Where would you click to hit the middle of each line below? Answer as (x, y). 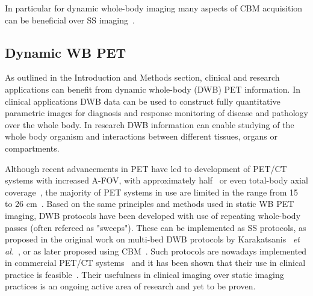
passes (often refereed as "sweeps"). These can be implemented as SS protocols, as (156, 227)
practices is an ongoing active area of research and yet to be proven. (130, 286)
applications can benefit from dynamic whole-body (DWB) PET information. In (153, 89)
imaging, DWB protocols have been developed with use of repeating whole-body (153, 215)
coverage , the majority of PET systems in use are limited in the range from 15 (151, 192)
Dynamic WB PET (66, 52)
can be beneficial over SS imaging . (70, 20)
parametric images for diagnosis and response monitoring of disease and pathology (156, 113)
